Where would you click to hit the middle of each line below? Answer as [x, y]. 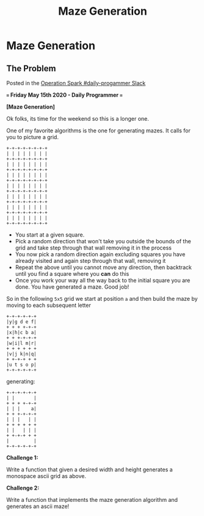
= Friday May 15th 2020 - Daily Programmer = [65, 95]
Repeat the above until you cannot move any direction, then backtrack [104, 267]
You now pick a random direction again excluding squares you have [100, 254]
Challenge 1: [22, 457]
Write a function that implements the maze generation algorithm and [92, 500]
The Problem [31, 68]
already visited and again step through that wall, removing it [90, 261]
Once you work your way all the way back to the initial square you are [103, 280]
